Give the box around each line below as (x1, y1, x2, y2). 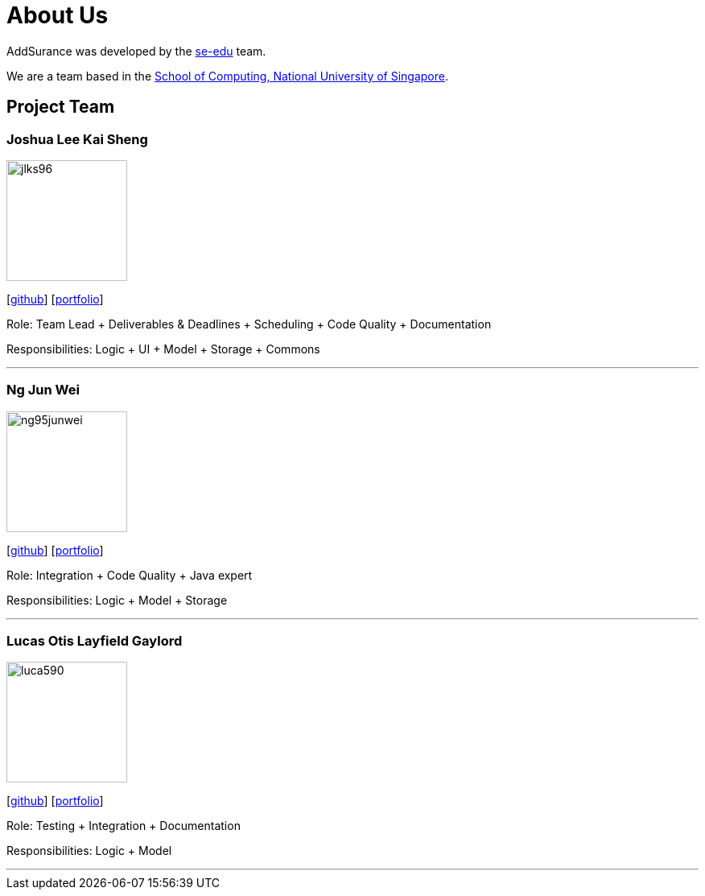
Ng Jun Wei (6, 382, 80, 398)
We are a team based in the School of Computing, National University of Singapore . (6, 68, 449, 83)
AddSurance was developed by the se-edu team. (6, 43, 266, 58)
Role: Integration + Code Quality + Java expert (6, 568, 253, 582)
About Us (6, 2, 109, 29)
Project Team (6, 97, 115, 118)
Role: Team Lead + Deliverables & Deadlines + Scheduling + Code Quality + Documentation (6, 316, 492, 331)
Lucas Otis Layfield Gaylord (6, 633, 183, 650)
